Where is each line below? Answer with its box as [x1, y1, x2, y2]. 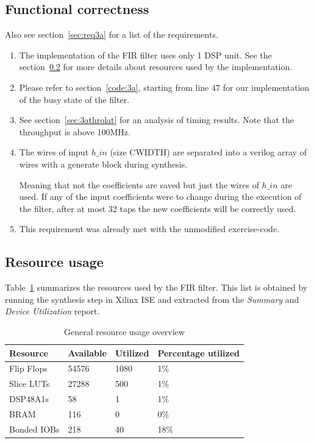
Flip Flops [9, 362, 48, 375]
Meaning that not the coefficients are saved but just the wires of [19, 178, 259, 191]
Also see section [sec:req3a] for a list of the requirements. [5, 28, 218, 41]
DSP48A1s [9, 392, 49, 405]
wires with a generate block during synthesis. [19, 157, 188, 170]
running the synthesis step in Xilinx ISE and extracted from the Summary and [5, 292, 299, 305]
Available [68, 346, 107, 359]
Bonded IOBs [9, 422, 60, 435]
